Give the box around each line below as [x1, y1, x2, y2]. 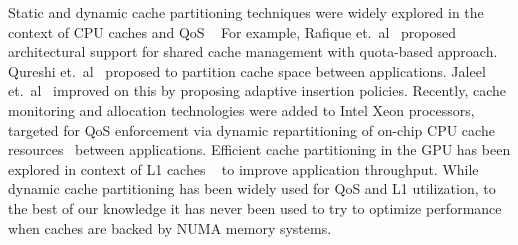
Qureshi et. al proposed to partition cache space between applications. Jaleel [8, 60, 486, 81]
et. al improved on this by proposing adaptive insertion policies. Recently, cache [8, 80, 507, 101]
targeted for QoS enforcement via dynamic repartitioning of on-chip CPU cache [8, 119, 495, 140]
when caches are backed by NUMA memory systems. [8, 217, 332, 238]
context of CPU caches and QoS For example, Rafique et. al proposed [8, 21, 457, 42]
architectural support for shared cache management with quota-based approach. [8, 41, 498, 62]
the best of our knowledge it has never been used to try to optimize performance [8, 197, 502, 218]
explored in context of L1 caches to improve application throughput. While [8, 158, 479, 179]
